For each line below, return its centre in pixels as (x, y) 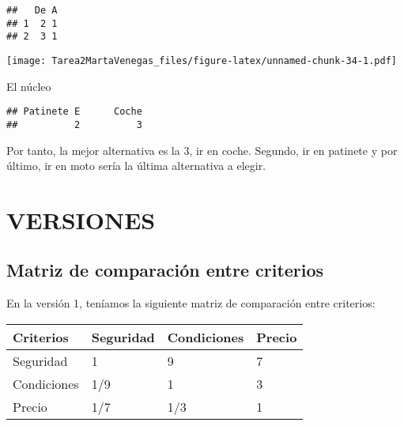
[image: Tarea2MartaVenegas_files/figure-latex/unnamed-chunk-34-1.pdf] (202, 60)
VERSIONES (81, 219)
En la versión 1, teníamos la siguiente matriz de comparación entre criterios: (191, 303)
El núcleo (29, 86)
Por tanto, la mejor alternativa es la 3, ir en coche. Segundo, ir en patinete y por (202, 150)
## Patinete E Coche (74, 112)
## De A (32, 10)
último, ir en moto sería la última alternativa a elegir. (136, 166)
